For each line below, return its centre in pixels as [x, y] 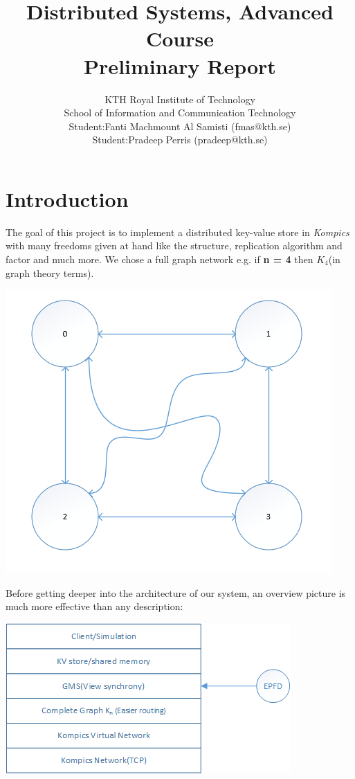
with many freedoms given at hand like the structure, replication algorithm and [174, 245]
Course [180, 38]
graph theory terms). [50, 272]
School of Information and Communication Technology [180, 113]
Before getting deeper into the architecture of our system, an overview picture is [176, 592]
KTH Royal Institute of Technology [180, 99]
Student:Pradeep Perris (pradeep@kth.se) [180, 140]
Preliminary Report [180, 65]
